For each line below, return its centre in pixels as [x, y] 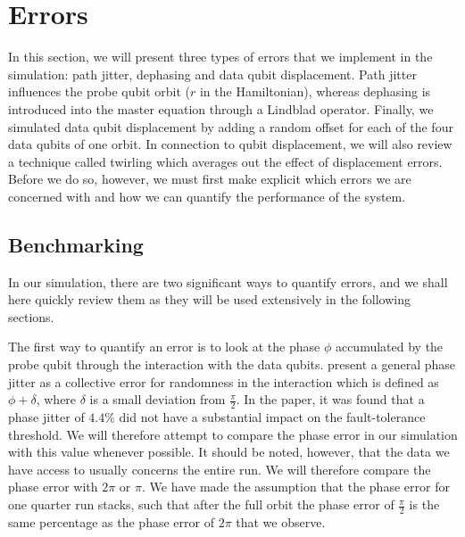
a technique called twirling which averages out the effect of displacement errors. [225, 161]
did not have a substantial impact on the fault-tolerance [272, 417]
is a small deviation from [158, 399]
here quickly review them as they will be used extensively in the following [210, 299]
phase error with [53, 487]
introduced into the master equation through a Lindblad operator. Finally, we [221, 108]
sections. [31, 316]
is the [424, 504]
